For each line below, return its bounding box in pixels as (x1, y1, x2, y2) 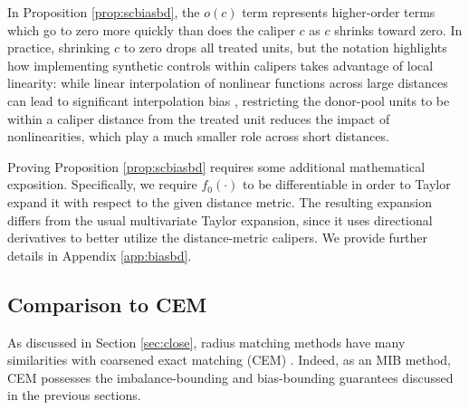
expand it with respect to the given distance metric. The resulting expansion (7, 192, 433, 211)
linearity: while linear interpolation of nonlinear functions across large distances (7, 73, 448, 92)
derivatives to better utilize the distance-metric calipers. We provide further (7, 228, 428, 247)
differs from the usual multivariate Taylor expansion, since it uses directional (7, 210, 433, 229)
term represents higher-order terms (242, 3, 435, 21)
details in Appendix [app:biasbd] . (7, 245, 192, 264)
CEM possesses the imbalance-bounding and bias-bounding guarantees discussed (7, 367, 454, 386)
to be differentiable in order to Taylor (243, 175, 451, 194)
